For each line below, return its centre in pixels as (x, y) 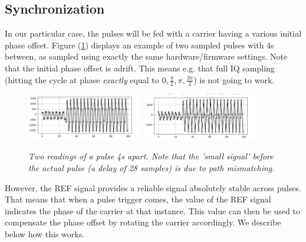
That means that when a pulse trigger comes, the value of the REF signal (138, 199)
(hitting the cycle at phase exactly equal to (82, 79)
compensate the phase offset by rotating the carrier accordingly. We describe (143, 222)
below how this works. (45, 233)
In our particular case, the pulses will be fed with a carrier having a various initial (153, 33)
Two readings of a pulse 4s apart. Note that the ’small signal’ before (151, 156)
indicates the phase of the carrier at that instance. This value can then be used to (152, 210)
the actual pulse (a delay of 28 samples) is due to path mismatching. (152, 167)
